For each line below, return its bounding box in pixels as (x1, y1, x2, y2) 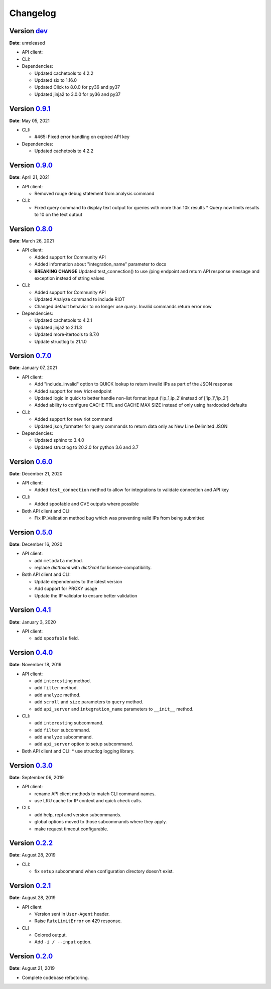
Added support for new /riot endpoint (34, 388, 112, 394)
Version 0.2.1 (9, 882, 51, 890)
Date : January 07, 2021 (9, 364, 57, 371)
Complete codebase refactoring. (22, 974, 89, 980)
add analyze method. (34, 692, 81, 698)
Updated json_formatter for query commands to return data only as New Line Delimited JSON (34, 423, 228, 429)
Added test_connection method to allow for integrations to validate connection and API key (34, 487, 229, 493)
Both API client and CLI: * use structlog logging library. (22, 748, 135, 754)
